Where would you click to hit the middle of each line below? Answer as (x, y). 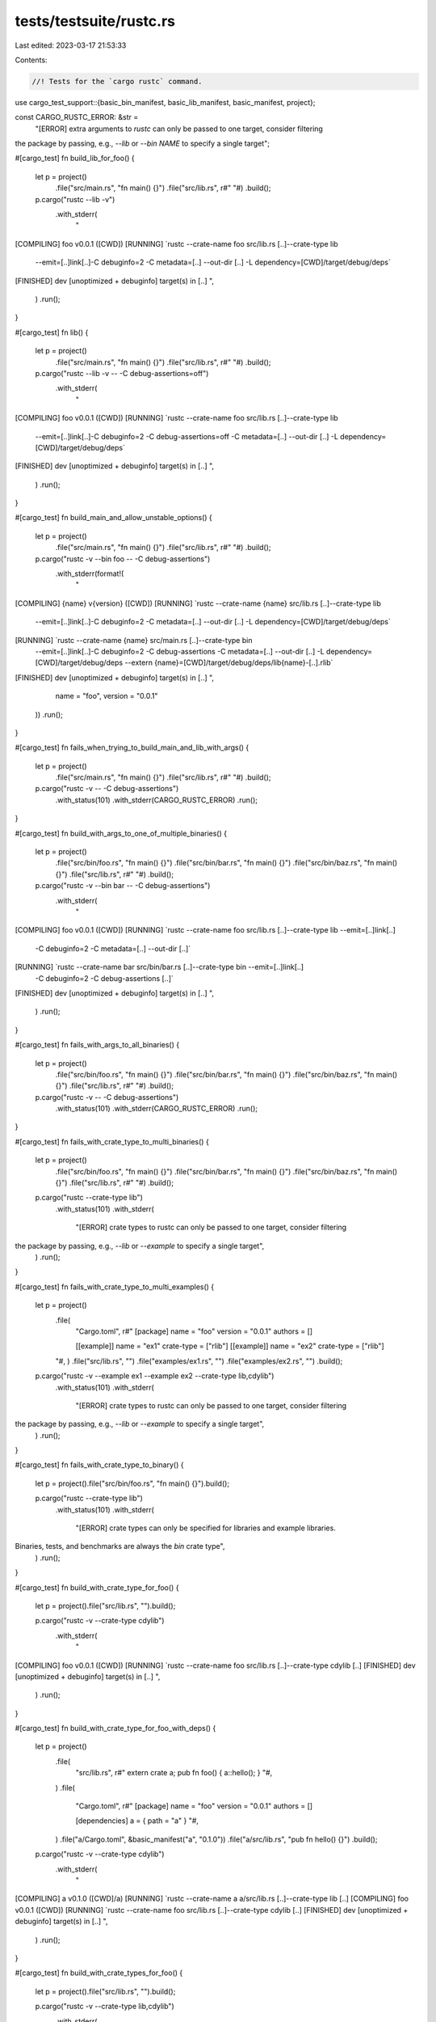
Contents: (31, 60)
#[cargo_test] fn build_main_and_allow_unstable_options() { (114, 518)
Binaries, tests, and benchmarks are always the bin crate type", (120, 1546)
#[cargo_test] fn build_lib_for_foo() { (75, 159)
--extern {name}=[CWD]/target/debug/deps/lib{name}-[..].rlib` (229, 662)
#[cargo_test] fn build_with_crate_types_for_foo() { (99, 1973)
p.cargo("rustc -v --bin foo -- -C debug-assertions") (123, 559)
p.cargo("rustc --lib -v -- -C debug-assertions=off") (122, 373)
